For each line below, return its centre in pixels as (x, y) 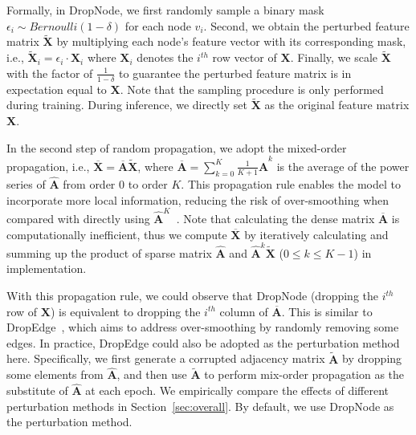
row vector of (245, 57)
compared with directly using (78, 218)
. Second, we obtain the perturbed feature (306, 25)
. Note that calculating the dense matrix (275, 218)
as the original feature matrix (337, 105)
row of (22, 311)
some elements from (55, 374)
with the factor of (50, 73)
